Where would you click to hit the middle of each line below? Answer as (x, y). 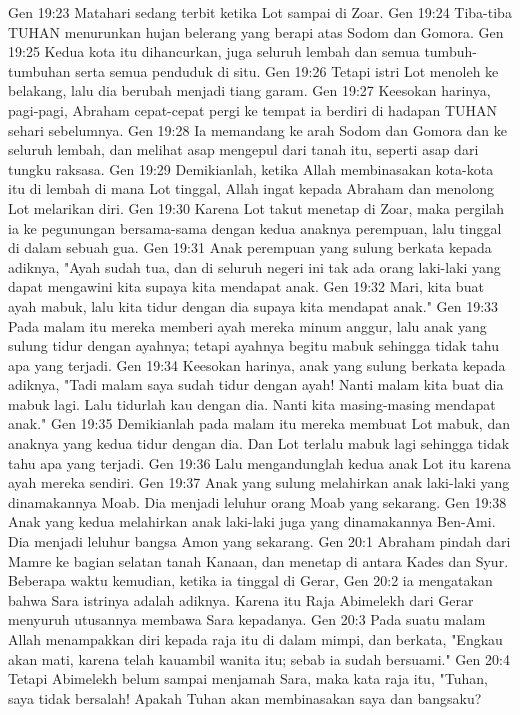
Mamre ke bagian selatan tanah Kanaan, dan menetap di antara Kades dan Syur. (258, 560)
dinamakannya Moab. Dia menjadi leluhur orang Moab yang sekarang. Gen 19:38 (257, 501)
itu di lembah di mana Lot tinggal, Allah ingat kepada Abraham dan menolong (251, 188)
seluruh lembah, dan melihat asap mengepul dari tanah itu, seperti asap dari (243, 149)
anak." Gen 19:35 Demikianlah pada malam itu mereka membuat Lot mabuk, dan (259, 423)
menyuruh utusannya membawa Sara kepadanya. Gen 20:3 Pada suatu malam (247, 619)
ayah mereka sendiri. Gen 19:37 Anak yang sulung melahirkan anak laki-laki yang (259, 482)
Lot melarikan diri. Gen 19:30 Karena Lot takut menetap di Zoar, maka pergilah (256, 207)
